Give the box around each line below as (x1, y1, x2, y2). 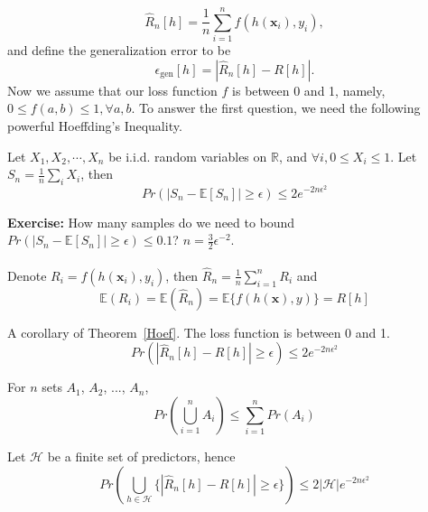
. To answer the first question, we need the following (131, 98, 421, 117)
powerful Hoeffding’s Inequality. (7, 116, 182, 135)
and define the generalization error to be (7, 41, 231, 60)
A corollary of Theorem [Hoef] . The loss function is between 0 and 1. (7, 322, 390, 341)
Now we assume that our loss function (7, 80, 218, 99)
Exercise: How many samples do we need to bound (7, 212, 295, 231)
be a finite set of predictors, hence (47, 446, 236, 465)
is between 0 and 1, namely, (232, 80, 386, 99)
